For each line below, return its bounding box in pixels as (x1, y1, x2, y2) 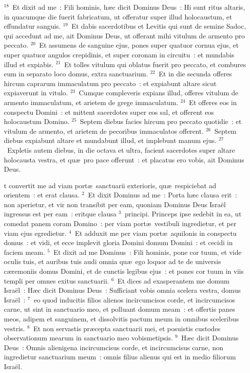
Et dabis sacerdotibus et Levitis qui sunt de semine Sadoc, (71, 21, 246, 31)
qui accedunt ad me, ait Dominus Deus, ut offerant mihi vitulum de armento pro (4, 30, 245, 40)
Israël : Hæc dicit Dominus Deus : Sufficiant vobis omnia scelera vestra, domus (4, 285, 241, 295)
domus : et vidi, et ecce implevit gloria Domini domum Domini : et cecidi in (4, 237, 233, 248)
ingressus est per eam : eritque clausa (4, 209, 116, 219)
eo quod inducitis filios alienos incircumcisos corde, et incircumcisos (34, 294, 235, 304)
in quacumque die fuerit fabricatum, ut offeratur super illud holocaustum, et (4, 11, 232, 21)
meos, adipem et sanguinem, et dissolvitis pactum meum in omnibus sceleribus (4, 314, 239, 323)
